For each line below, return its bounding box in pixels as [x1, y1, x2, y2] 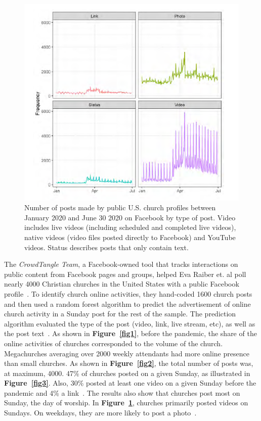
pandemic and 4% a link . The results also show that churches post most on [4, 387, 240, 398]
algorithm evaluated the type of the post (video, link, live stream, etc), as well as [4, 318, 255, 329]
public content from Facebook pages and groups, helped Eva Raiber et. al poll [4, 268, 246, 279]
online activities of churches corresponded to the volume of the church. [4, 338, 223, 348]
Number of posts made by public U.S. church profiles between [24, 202, 216, 213]
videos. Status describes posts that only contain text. [24, 242, 189, 252]
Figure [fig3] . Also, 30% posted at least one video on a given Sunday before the [4, 378, 256, 388]
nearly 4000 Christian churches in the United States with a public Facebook [4, 278, 239, 289]
